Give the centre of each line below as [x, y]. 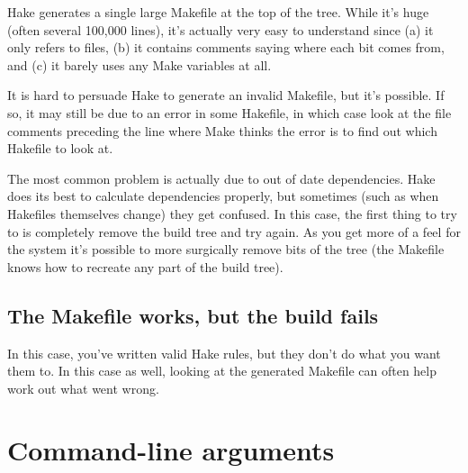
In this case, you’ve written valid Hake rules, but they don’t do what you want [224, 353]
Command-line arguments [171, 450]
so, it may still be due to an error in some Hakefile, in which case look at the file [229, 112]
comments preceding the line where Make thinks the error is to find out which [222, 130]
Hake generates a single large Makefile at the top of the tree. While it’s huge [218, 12]
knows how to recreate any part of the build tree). [145, 266]
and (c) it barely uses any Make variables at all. [139, 64]
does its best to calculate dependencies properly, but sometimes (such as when [223, 196]
